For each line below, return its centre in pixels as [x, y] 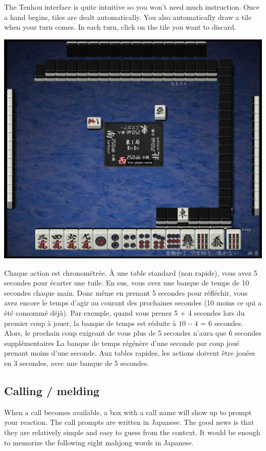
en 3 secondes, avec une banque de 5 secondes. [77, 363]
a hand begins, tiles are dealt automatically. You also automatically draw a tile [128, 17]
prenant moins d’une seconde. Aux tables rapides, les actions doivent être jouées [130, 353]
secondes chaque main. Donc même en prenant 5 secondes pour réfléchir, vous [126, 292]
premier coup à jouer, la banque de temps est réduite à [90, 323]
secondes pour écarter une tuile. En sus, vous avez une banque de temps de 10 [127, 283]
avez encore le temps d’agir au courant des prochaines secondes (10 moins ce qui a [133, 303]
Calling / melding [52, 390]
